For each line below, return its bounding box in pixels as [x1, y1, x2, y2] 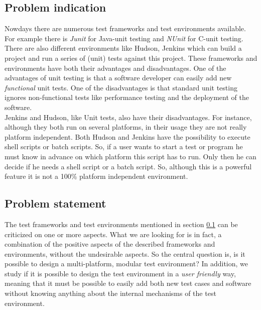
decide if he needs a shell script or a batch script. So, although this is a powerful [5, 161, 252, 171]
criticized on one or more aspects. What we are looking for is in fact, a [5, 229, 222, 239]
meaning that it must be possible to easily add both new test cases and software [5, 278, 251, 288]
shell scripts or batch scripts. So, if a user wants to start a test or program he [5, 141, 243, 152]
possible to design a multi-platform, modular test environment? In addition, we [5, 258, 248, 269]
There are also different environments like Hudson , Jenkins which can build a [5, 43, 242, 53]
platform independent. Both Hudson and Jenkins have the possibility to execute [5, 131, 250, 142]
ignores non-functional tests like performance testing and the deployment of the [5, 92, 249, 102]
